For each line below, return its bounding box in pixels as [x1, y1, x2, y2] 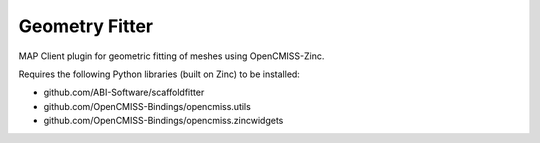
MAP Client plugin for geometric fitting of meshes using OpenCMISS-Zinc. [18, 50, 325, 62]
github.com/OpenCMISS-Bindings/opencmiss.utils [43, 100, 252, 112]
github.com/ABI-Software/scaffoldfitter [43, 86, 205, 99]
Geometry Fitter [18, 15, 154, 37]
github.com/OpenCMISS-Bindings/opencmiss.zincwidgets [43, 115, 284, 127]
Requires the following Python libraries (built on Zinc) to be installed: [18, 68, 300, 80]
